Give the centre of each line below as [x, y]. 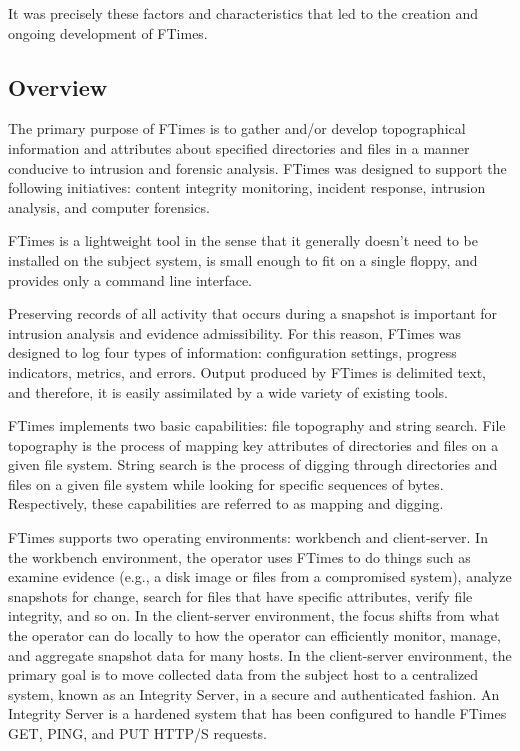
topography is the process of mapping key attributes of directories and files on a [253, 444]
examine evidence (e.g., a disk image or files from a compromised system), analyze [260, 576]
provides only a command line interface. [130, 279]
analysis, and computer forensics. [109, 206]
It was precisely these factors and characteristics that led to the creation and [243, 13]
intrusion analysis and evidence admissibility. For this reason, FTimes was [235, 332]
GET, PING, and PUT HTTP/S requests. [138, 733]
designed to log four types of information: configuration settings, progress [232, 352]
